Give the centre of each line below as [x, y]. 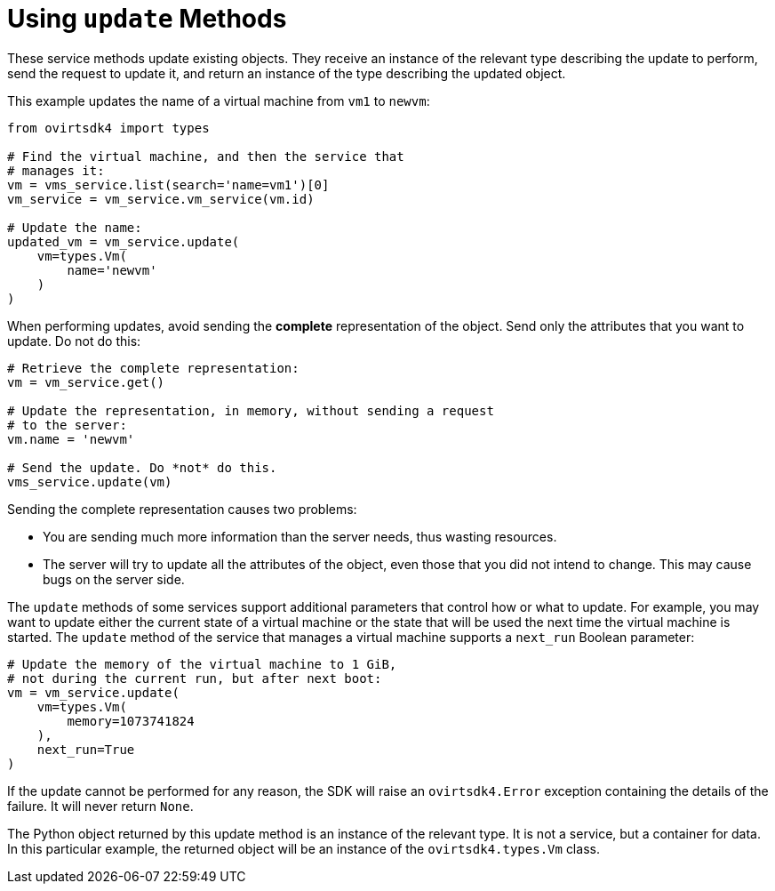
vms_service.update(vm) [90, 482]
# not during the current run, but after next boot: [195, 678]
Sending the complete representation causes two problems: [182, 509]
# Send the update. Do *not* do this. [142, 467]
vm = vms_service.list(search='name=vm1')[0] [168, 185]
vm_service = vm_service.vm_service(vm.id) [161, 199]
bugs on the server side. [114, 579]
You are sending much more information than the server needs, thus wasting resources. [300, 536]
